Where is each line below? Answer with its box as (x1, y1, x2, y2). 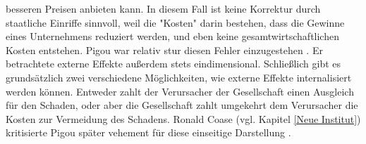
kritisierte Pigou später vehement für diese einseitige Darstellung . (6, 125, 291, 140)
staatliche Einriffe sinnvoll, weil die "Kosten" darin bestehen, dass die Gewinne (6, 15, 345, 30)
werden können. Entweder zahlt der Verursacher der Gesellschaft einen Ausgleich (6, 84, 354, 98)
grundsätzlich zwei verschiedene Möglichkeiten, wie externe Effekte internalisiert (6, 70, 352, 84)
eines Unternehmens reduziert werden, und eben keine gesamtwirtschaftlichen (6, 29, 339, 44)
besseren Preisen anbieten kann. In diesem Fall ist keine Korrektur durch (6, 1, 321, 15)
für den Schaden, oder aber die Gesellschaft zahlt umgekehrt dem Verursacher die (6, 98, 358, 112)
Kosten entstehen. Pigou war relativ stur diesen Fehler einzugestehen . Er (6, 42, 323, 57)
